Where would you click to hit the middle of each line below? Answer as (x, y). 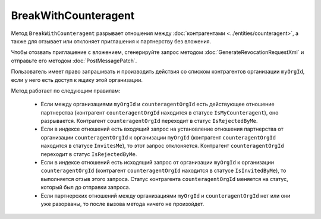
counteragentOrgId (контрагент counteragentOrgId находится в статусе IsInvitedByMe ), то (163, 171)
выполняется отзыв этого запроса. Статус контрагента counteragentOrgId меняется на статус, (164, 179)
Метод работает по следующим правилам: (66, 91)
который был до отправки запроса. (86, 188)
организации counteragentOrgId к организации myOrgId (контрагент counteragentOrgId (158, 137)
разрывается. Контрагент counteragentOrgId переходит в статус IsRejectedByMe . (149, 121)
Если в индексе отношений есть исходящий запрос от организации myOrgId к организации (158, 163)
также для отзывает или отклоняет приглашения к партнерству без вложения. (111, 41)
